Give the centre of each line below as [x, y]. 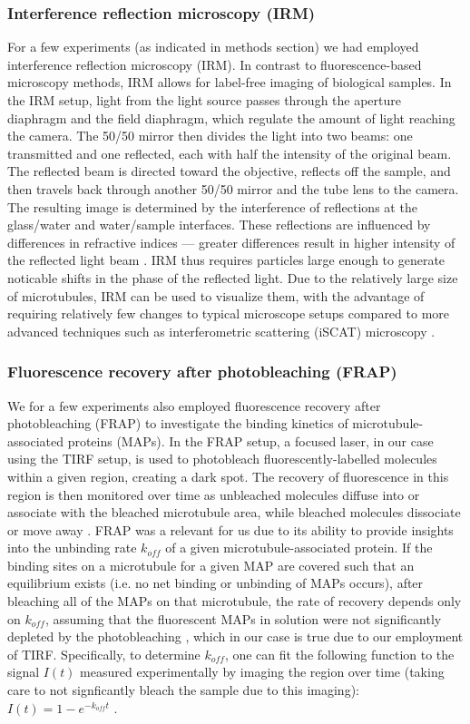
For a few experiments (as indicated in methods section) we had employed [213, 47]
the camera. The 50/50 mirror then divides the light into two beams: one [210, 136]
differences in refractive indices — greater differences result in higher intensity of [231, 242]
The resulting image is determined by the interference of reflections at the [212, 206]
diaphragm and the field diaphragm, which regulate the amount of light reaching [231, 117]
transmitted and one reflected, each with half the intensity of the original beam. [230, 153]
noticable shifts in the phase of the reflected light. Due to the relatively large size [233, 277]
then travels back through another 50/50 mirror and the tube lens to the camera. [233, 188]
